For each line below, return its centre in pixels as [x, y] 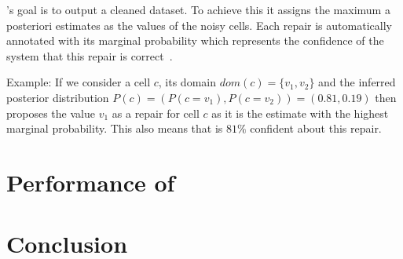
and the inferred [357, 82]
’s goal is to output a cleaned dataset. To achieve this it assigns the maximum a [198, 9]
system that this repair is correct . [90, 55]
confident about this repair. [316, 128]
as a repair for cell [156, 113]
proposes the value [51, 113]
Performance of [91, 182]
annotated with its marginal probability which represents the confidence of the [195, 40]
